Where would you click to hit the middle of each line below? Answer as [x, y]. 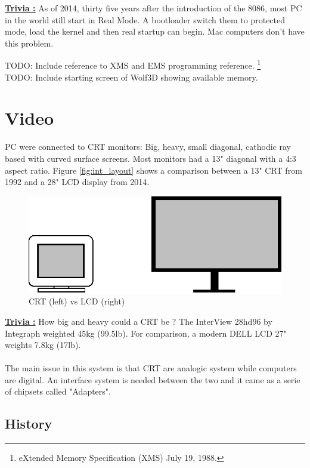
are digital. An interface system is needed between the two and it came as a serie [153, 379]
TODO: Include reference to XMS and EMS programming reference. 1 [133, 64]
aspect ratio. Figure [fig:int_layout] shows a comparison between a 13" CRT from [154, 170]
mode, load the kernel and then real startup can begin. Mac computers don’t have [155, 31]
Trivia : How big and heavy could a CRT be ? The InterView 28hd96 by [139, 321]
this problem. [29, 43]
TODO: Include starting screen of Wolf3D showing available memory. [131, 77]
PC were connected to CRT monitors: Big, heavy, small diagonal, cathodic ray [148, 147]
